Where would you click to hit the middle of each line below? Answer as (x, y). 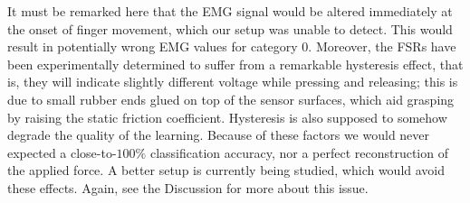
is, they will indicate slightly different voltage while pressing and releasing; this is (233, 82)
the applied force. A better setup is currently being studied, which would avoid (226, 170)
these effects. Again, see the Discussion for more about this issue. (188, 187)
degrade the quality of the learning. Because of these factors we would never (219, 135)
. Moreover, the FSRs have (382, 46)
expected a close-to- (62, 152)
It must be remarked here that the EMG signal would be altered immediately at (230, 11)
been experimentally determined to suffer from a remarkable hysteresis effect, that (235, 64)
